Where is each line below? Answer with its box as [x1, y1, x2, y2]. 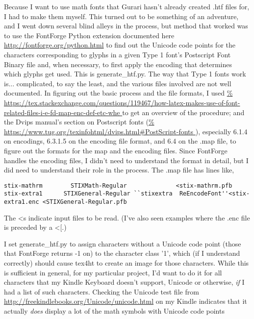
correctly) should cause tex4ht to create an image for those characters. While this [4, 258, 249, 268]
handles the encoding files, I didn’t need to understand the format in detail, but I [4, 155, 249, 165]
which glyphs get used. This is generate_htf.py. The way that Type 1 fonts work [4, 69, 246, 79]
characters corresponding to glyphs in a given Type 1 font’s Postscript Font [4, 49, 231, 59]
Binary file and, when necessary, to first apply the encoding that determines [4, 59, 232, 69]
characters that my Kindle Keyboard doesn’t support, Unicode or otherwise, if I [4, 277, 245, 287]
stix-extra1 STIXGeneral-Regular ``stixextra [4, 190, 173, 197]
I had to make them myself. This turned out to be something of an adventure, [4, 11, 239, 21]
